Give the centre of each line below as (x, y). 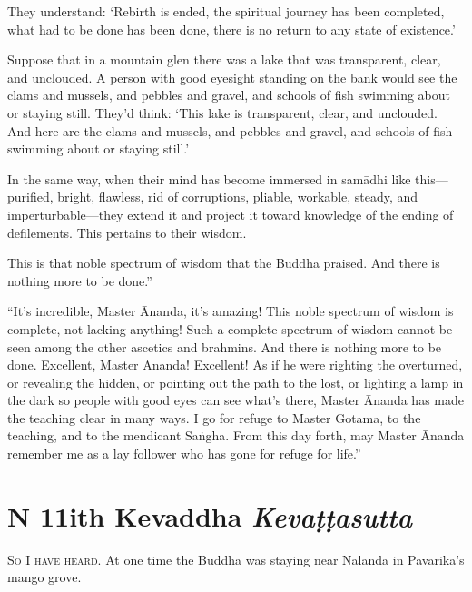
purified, (30, 197)
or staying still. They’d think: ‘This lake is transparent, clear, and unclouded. (222, 112)
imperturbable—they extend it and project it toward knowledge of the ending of (231, 214)
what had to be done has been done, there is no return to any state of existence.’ (231, 29)
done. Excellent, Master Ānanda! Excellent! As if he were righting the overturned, (235, 365)
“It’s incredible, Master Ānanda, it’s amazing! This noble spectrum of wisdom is (231, 311)
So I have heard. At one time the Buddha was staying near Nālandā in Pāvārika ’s (236, 559)
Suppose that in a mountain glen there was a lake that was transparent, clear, (224, 59)
